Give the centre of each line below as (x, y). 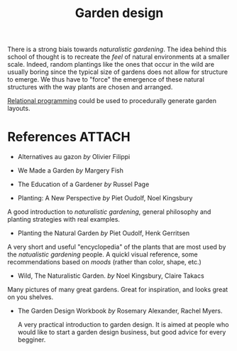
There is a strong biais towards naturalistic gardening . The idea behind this (117, 49)
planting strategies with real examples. (64, 220)
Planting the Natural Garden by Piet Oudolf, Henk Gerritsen (104, 233)
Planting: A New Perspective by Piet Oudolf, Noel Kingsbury (105, 198)
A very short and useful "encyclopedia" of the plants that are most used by (117, 247)
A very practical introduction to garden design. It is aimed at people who (123, 325)
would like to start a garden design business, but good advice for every (122, 333)
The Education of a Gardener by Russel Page (83, 184)
